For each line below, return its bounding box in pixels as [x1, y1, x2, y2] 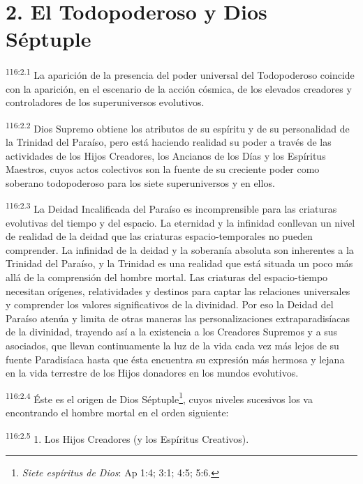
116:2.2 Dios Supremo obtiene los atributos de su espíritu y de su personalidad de [6, 119, 350, 135]
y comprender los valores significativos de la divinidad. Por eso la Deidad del [6, 297, 334, 312]
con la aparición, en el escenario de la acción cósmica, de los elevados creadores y [6, 81, 352, 96]
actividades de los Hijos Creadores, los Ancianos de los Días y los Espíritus [6, 148, 326, 162]
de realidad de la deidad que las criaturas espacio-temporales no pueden [6, 229, 313, 243]
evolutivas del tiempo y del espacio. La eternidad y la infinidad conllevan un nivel [6, 215, 355, 229]
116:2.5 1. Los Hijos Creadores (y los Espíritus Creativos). [6, 429, 249, 446]
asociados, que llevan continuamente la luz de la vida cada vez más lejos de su [6, 338, 339, 352]
